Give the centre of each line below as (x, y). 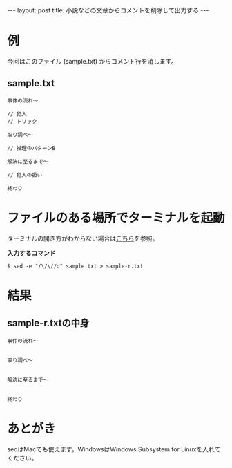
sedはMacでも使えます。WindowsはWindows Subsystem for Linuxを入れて (114, 449)
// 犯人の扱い (25, 175)
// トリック (22, 121)
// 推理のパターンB (31, 148)
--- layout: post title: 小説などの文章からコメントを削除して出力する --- (108, 10)
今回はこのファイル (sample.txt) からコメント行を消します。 (92, 61)
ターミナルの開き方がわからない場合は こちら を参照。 (83, 238)
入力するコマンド (31, 253)
